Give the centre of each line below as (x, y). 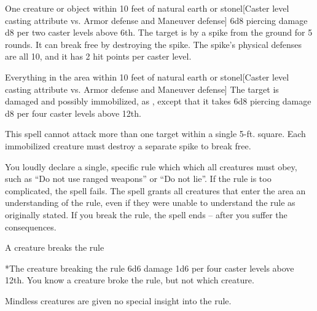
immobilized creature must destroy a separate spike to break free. (128, 145)
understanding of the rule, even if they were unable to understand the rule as (150, 203)
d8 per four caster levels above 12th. (73, 113)
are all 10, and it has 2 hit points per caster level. (98, 56)
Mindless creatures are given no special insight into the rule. (118, 300)
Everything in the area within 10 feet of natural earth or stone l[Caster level (147, 77)
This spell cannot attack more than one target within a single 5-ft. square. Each (155, 134)
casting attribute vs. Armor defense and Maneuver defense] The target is (142, 89)
